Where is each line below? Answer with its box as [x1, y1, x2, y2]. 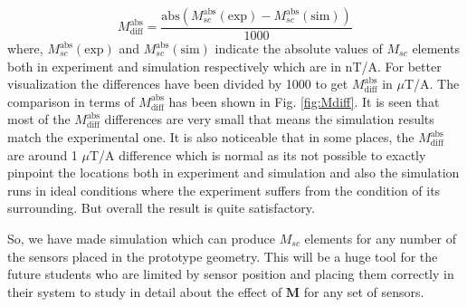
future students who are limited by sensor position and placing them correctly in [7, 264, 454, 283]
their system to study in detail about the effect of [7, 282, 282, 301]
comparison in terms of [7, 91, 135, 110]
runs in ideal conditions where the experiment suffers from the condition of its [7, 180, 441, 199]
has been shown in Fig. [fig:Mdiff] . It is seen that [168, 91, 440, 110]
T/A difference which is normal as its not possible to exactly [89, 145, 426, 164]
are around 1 [7, 145, 78, 164]
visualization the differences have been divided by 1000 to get [7, 74, 348, 93]
